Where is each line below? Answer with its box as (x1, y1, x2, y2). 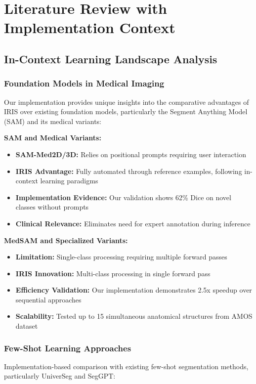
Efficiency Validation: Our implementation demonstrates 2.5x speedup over (15, 285, 252, 295)
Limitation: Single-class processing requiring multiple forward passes (15, 252, 227, 262)
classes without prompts (15, 202, 89, 212)
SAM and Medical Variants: (4, 132, 101, 143)
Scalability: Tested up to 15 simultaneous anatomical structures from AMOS (15, 311, 253, 321)
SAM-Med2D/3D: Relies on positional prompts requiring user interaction (15, 149, 246, 159)
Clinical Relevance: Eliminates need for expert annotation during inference (15, 218, 251, 228)
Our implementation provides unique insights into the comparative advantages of (4, 96, 249, 107)
